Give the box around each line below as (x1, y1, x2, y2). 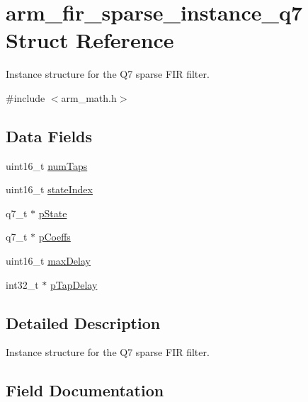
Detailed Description (6, 311, 161, 333)
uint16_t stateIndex (6, 182, 93, 197)
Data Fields (6, 125, 93, 147)
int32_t (6, 277, 39, 292)
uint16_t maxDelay (6, 253, 91, 268)
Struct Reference (6, 25, 174, 54)
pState (38, 205, 67, 220)
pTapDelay (50, 277, 98, 292)
